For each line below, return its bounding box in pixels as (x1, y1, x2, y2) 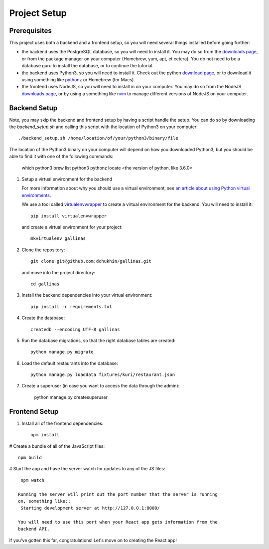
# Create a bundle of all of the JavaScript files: (9, 443, 105, 449)
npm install (30, 432, 60, 438)
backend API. (18, 526, 50, 532)
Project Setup (9, 7, 67, 18)
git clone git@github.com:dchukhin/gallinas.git (30, 258, 151, 264)
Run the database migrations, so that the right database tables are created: (21, 337, 176, 344)
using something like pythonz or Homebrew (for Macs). (21, 77, 135, 83)
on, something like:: (18, 498, 71, 504)
